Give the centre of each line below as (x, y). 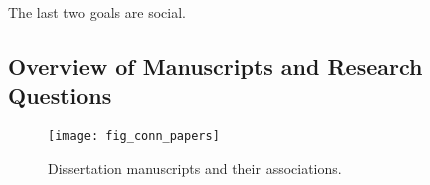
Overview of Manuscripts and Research (215, 65)
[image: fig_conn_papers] (134, 136)
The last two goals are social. (97, 12)
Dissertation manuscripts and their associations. (195, 167)
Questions (60, 95)
